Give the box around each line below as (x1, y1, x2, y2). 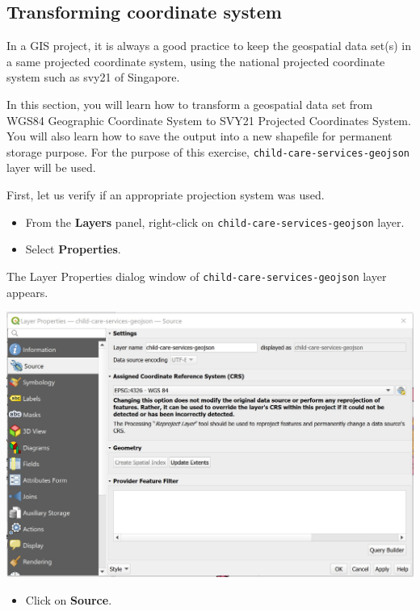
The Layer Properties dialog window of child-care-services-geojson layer (6, 267, 387, 284)
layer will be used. (6, 159, 96, 176)
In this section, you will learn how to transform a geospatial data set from (6, 95, 373, 112)
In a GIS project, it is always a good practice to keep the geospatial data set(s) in (6, 37, 412, 54)
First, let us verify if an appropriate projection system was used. (6, 186, 325, 203)
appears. (6, 283, 48, 300)
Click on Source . (25, 591, 112, 608)
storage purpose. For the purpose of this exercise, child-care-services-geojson (6, 143, 409, 160)
